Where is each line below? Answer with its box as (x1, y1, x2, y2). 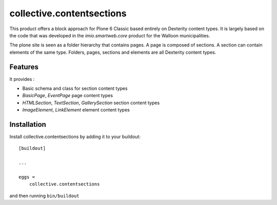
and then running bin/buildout (9, 192, 80, 199)
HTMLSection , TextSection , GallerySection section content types (22, 100, 160, 106)
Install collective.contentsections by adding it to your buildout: (9, 133, 141, 140)
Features (9, 62, 38, 71)
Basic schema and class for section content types (22, 85, 128, 92)
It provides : (9, 76, 35, 82)
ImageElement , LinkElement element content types (22, 107, 130, 113)
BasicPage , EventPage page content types (22, 93, 113, 99)
